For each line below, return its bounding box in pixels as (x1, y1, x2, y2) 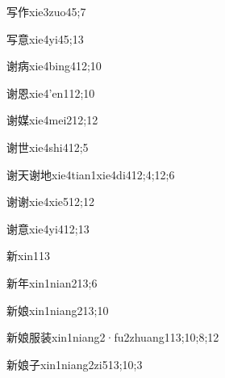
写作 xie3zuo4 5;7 (6, 3, 86, 19)
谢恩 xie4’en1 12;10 (6, 84, 95, 101)
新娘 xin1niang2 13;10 (6, 301, 109, 318)
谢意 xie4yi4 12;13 (6, 220, 90, 237)
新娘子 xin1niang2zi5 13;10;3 (6, 355, 143, 372)
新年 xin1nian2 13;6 (6, 274, 98, 291)
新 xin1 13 (6, 247, 51, 264)
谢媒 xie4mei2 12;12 (6, 111, 98, 128)
